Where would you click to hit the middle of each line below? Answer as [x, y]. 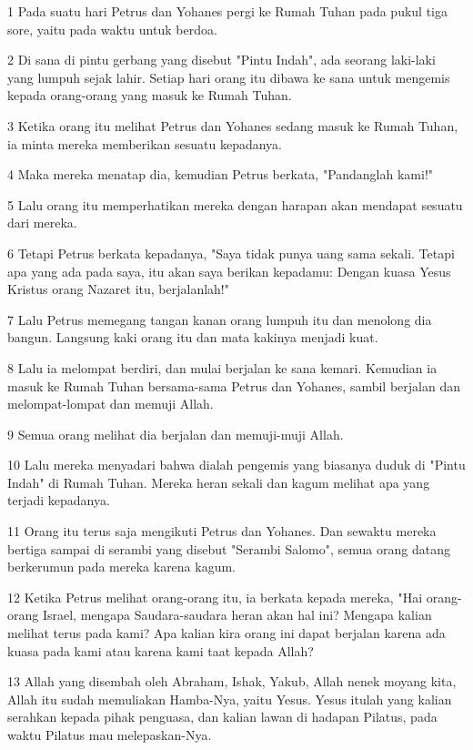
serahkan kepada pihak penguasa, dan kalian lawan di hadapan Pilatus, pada [222, 717]
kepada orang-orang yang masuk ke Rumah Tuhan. [150, 95]
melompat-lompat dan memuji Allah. [111, 404]
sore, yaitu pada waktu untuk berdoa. [112, 29]
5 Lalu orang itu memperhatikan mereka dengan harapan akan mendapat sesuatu [235, 204]
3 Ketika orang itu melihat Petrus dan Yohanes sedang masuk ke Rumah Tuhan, [233, 125]
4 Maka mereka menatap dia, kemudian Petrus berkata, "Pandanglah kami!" [221, 174]
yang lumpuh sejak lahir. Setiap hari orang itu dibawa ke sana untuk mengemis [229, 77]
